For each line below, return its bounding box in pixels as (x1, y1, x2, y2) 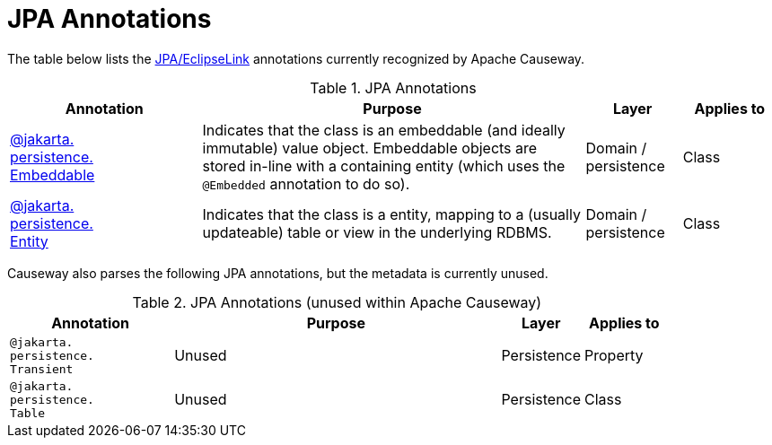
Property (584, 346, 644, 365)
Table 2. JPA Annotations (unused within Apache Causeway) (132, 292, 542, 311)
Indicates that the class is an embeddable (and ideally (202, 120, 566, 139)
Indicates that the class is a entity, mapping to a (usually (202, 205, 581, 223)
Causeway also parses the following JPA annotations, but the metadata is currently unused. (7, 265, 548, 281)
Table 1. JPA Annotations (310, 78, 477, 97)
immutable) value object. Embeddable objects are (202, 138, 538, 157)
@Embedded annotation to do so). (202, 174, 410, 193)
